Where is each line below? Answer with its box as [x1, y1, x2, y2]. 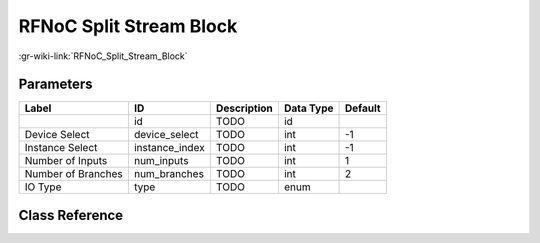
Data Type [283, 101, 334, 115]
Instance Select [24, 141, 98, 155]
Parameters [18, 76, 93, 93]
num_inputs [133, 154, 189, 168]
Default [345, 101, 381, 115]
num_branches [133, 167, 205, 181]
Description [215, 101, 274, 115]
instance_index [133, 141, 205, 155]
